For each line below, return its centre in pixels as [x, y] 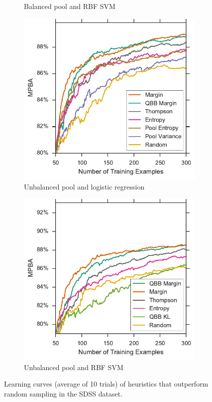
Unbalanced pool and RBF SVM [74, 367]
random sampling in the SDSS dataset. [63, 393]
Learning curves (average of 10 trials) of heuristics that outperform [106, 384]
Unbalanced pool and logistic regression [84, 186]
